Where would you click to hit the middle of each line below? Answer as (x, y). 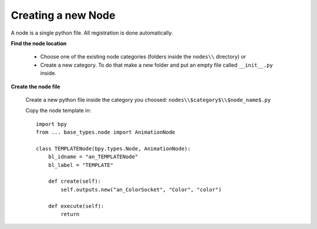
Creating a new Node (63, 15)
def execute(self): (76, 206)
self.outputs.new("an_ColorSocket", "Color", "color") (141, 189)
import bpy (52, 124)
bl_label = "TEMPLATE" (81, 165)
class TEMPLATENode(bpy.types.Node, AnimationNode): (113, 148)
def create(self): (75, 181)
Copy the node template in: (58, 111)
